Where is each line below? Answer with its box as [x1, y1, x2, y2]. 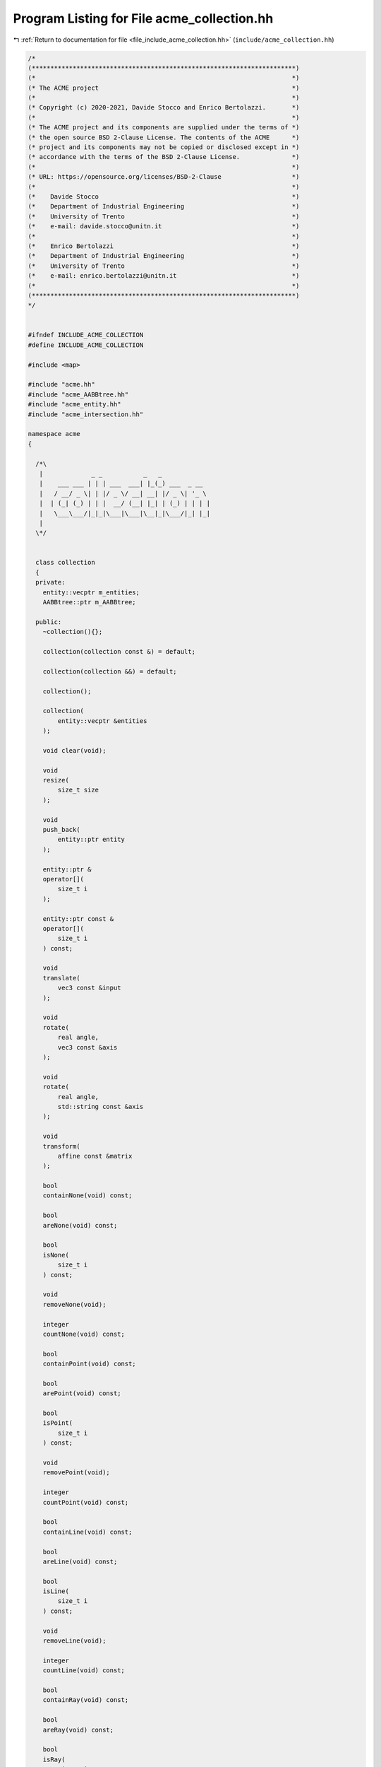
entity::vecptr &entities [57, 717, 147, 724]
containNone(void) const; [42, 1192, 133, 1199]
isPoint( [42, 1419, 73, 1427]
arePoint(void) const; [42, 1390, 121, 1397]
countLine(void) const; [42, 1667, 125, 1674]
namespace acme [28, 430, 80, 438]
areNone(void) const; [42, 1221, 118, 1229]
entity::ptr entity [57, 835, 125, 844]
